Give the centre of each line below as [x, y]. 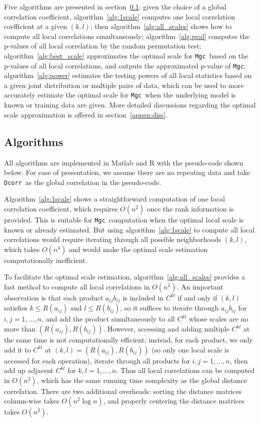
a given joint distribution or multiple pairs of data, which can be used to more [124, 85]
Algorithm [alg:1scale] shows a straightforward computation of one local [114, 199]
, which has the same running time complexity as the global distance [142, 380]
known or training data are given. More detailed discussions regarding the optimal [130, 105]
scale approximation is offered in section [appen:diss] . [86, 114]
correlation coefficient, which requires [61, 208]
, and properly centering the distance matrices [174, 401]
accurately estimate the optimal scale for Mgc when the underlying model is [120, 95]
